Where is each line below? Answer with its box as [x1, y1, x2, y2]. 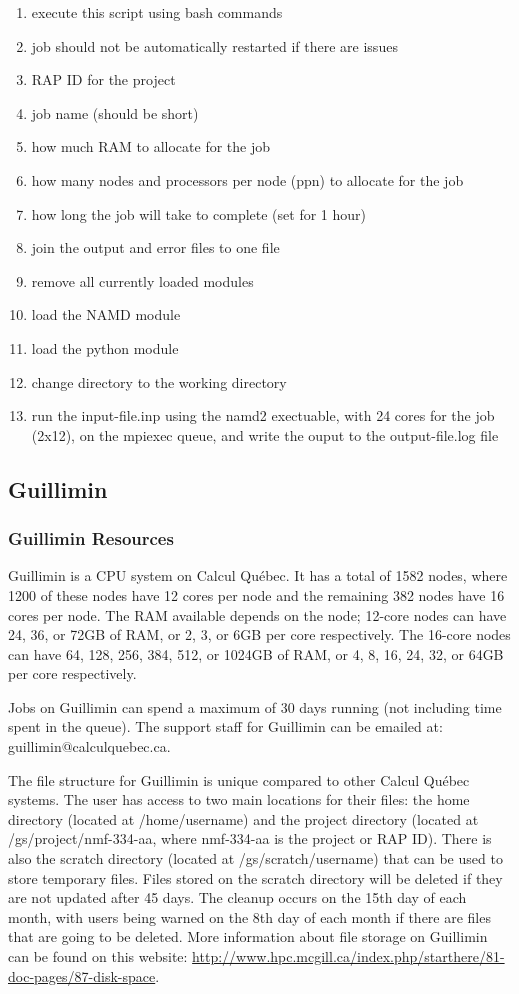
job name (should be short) [31, 102, 199, 123]
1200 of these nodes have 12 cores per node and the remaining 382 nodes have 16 [8, 584, 505, 605]
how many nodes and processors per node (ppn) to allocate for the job [31, 169, 464, 190]
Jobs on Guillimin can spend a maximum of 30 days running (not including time [8, 696, 502, 717]
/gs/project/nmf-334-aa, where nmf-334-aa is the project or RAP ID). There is [8, 828, 492, 849]
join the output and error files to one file [31, 237, 280, 258]
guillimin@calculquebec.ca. [8, 736, 171, 757]
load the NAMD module [31, 304, 181, 325]
